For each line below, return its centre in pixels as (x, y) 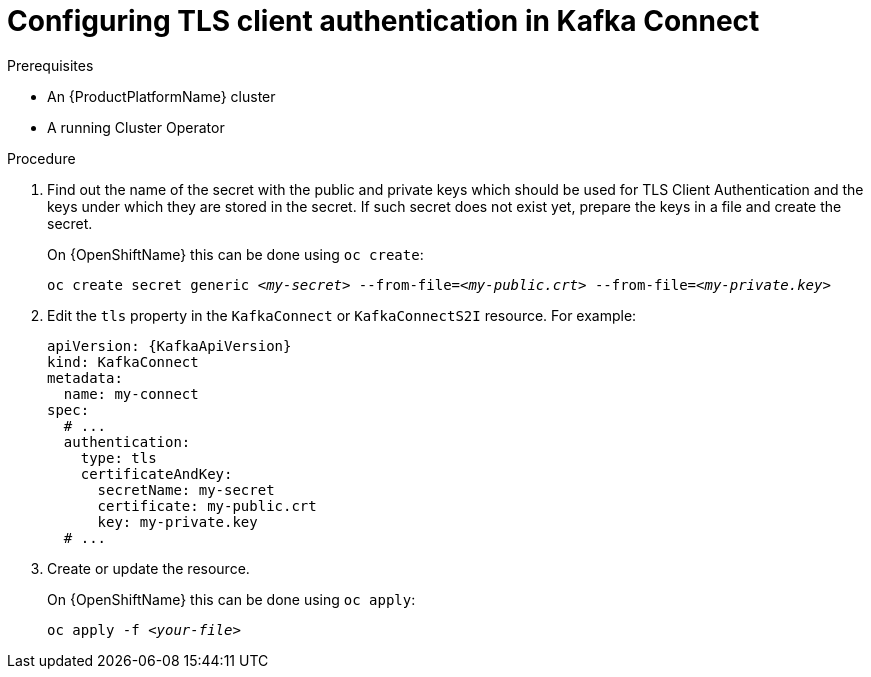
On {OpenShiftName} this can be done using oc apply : (231, 599)
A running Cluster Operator (136, 127)
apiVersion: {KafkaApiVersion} (169, 345)
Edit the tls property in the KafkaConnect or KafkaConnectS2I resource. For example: (342, 315)
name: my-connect (131, 393)
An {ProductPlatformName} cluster (161, 96)
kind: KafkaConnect (123, 361)
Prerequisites (50, 65)
